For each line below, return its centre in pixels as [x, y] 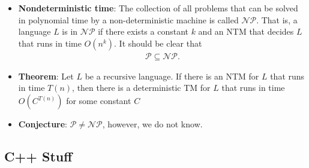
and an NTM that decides [246, 31]
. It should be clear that [158, 43]
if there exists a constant [143, 31]
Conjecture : [43, 124]
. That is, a [277, 19]
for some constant [99, 100]
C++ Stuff [38, 156]
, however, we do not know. [152, 124]
